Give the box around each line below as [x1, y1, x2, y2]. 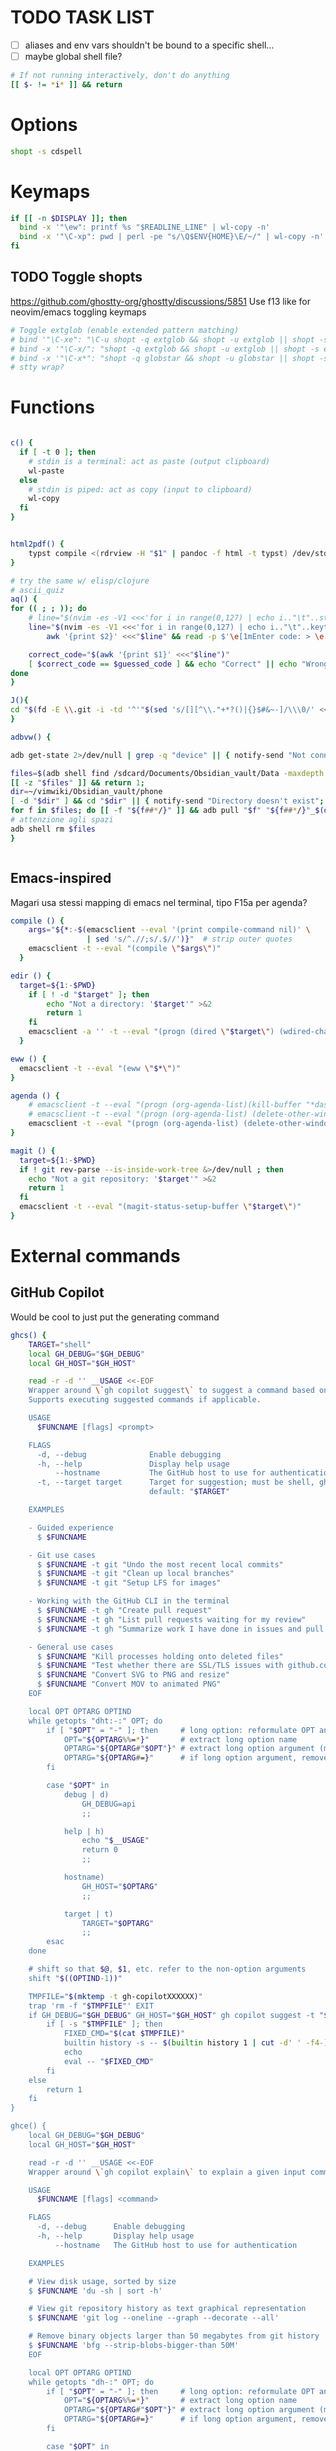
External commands [10, 1245, 181, 1268]
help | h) [63, 1826, 105, 1836]
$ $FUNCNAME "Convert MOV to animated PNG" [36, 1679, 222, 1690]
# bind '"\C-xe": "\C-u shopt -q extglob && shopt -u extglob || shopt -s [10, 334, 329, 345]
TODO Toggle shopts [10, 269, 143, 286]
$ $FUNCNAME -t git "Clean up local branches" [36, 1569, 235, 1579]
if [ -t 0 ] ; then [19, 447, 97, 458]
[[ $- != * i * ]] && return [10, 79, 123, 90]
